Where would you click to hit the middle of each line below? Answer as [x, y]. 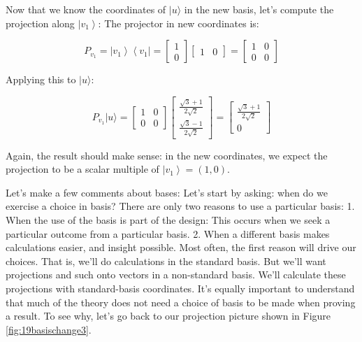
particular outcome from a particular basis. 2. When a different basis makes [168, 233]
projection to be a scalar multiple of [82, 169]
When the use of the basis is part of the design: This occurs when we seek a [168, 220]
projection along [40, 23]
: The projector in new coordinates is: [179, 23]
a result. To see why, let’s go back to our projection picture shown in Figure [168, 316]
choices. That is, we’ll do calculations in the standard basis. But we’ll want [166, 261]
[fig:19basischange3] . [49, 329]
